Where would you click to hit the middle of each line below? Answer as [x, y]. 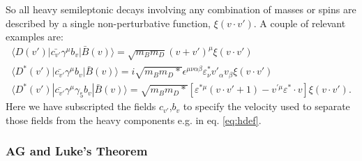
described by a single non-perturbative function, [108, 23]
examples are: [35, 37]
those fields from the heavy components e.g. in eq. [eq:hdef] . [134, 120]
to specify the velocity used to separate [266, 106]
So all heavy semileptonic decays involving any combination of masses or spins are [181, 9]
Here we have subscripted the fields [81, 106]
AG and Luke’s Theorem [77, 151]
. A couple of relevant [300, 23]
